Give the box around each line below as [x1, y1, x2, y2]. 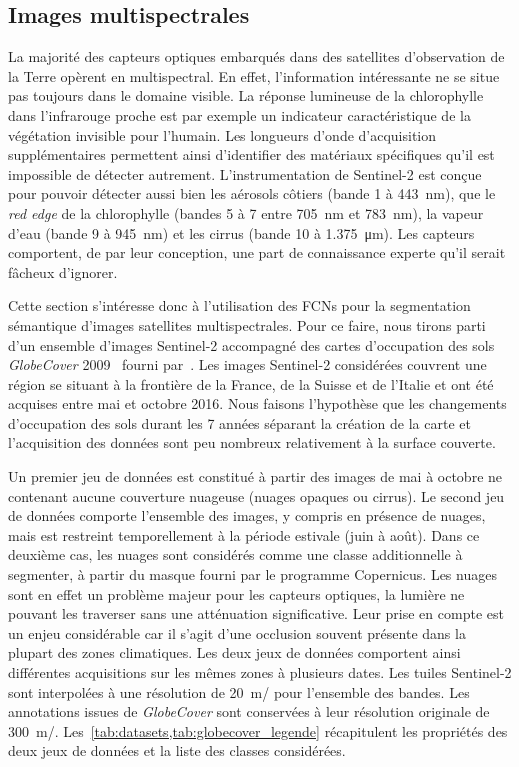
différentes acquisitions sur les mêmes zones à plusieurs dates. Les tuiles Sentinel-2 [8, 662, 512, 683]
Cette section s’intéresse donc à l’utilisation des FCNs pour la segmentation [8, 295, 471, 316]
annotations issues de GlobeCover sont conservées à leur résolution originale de [8, 701, 490, 722]
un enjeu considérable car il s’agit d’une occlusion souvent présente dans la [8, 622, 466, 643]
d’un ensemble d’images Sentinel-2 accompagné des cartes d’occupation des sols [8, 334, 495, 355]
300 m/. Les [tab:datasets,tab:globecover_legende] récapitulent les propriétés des [8, 720, 508, 741]
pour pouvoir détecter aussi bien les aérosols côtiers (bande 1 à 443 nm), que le [8, 183, 496, 204]
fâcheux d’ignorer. [8, 261, 118, 282]
